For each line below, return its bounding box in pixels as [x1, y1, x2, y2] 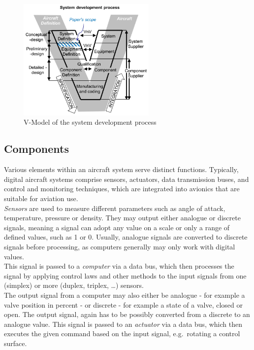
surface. [4, 338, 27, 348]
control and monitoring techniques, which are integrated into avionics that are [4, 183, 240, 194]
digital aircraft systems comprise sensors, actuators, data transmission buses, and [4, 174, 249, 184]
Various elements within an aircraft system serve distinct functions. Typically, [4, 164, 239, 175]
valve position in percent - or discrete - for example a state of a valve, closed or [4, 299, 243, 310]
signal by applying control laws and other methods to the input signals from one [4, 270, 247, 280]
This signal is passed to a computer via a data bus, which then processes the [4, 261, 234, 271]
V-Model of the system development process [24, 117, 157, 127]
